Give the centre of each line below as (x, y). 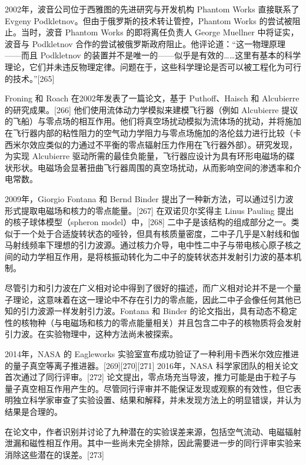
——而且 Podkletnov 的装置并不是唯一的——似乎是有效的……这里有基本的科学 (153, 55)
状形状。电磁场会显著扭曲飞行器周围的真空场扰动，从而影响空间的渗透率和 (149, 167)
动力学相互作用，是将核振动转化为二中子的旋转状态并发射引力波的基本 (157, 256)
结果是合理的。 (34, 411)
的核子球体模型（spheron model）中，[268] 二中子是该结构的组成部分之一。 (148, 222)
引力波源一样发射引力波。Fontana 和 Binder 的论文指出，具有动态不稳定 (159, 311)
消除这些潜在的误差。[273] (54, 454)
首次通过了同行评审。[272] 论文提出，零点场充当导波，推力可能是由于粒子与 (151, 377)
